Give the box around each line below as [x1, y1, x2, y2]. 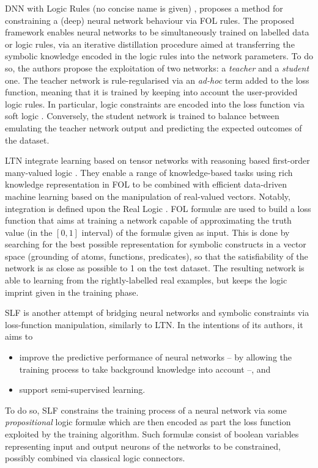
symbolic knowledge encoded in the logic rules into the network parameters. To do [5, 49, 313, 62]
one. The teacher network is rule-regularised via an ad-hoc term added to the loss [5, 73, 309, 86]
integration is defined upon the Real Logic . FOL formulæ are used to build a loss [5, 202, 311, 214]
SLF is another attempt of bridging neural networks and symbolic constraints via [5, 306, 309, 319]
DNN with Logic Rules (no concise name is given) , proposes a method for [5, 2, 283, 14]
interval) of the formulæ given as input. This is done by [81, 225, 290, 238]
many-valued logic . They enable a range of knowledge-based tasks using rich [5, 166, 293, 178]
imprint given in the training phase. [5, 285, 139, 298]
